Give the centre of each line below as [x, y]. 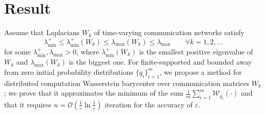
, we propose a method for [201, 71]
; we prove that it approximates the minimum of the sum [94, 93]
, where [88, 51]
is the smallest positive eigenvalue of [196, 51]
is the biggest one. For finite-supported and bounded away [160, 62]
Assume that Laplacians [42, 32]
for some [17, 51]
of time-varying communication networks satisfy [169, 32]
